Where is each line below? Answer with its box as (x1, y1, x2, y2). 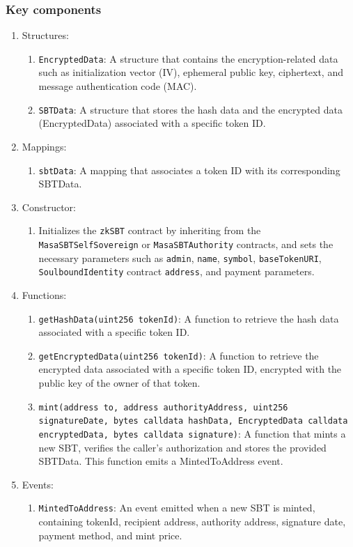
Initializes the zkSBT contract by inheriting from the (38, 223, 261, 238)
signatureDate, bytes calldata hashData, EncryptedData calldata (38, 416, 348, 426)
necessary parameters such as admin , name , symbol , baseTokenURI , (38, 250, 322, 265)
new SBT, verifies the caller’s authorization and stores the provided (38, 440, 327, 454)
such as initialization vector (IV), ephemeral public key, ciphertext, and (38, 65, 343, 79)
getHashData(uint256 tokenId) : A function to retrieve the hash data (38, 311, 339, 325)
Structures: (22, 28, 69, 43)
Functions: (22, 287, 67, 302)
